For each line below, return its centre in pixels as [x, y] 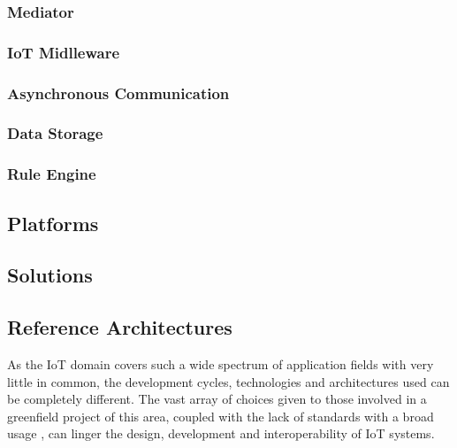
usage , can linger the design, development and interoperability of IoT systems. [221, 433]
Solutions [50, 275]
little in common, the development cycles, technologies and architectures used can [228, 381]
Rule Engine [52, 174]
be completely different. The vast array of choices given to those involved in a [217, 399]
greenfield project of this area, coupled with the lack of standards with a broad [221, 416]
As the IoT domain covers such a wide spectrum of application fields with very [221, 363]
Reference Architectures [120, 327]
